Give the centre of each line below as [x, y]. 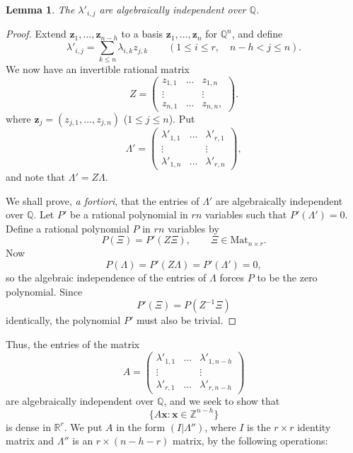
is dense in [28, 426]
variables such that [246, 214]
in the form [141, 426]
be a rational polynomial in [129, 214]
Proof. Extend [36, 34]
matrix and [30, 441]
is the [259, 426]
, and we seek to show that [222, 400]
